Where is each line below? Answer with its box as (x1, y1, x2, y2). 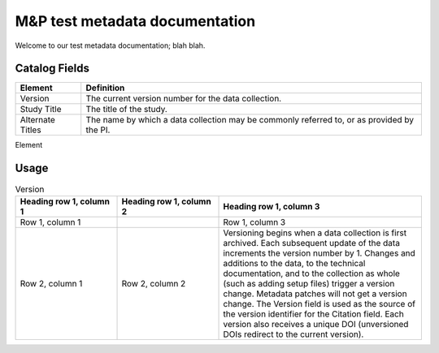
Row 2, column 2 (121, 278, 186, 289)
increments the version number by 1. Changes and (223, 248, 416, 259)
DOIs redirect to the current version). (223, 329, 364, 340)
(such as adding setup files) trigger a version (223, 278, 395, 289)
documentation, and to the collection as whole (223, 268, 400, 279)
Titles (20, 124, 41, 136)
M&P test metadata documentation (15, 12, 256, 30)
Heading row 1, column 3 (223, 200, 320, 212)
